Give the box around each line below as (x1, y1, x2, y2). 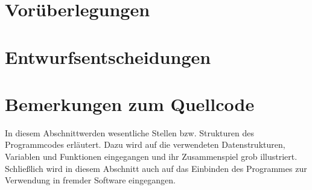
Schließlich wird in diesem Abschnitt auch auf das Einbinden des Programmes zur (5, 162, 307, 174)
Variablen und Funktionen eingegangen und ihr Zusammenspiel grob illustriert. (5, 150, 298, 163)
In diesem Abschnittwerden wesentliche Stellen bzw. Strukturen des (5, 126, 255, 139)
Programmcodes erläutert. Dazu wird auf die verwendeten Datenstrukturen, (5, 138, 285, 151)
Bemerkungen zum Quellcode (5, 91, 255, 116)
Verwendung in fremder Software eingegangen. (5, 174, 176, 186)
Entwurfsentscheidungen (5, 44, 211, 69)
